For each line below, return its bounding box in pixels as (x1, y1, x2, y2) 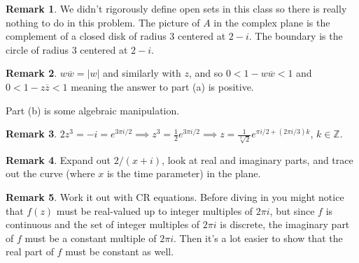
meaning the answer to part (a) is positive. (71, 79, 254, 93)
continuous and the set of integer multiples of (6, 217, 200, 232)
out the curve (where (6, 166, 95, 181)
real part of (6, 244, 54, 259)
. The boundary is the (248, 29, 343, 43)
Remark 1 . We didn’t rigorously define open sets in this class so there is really (6, 1, 347, 15)
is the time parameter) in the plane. (106, 166, 261, 181)
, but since (269, 203, 315, 218)
